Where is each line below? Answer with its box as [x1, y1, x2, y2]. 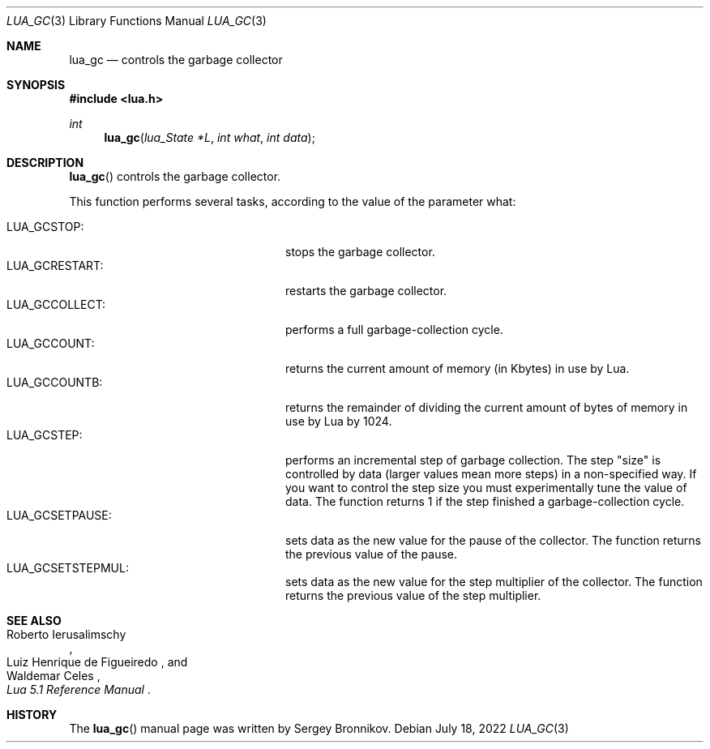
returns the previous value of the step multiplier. [285, 588, 541, 602]
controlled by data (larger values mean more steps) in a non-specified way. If [285, 467, 697, 481]
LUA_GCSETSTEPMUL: [6, 561, 129, 575]
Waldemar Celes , [6, 669, 101, 683]
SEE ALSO [6, 614, 62, 627]
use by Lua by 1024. [285, 414, 392, 428]
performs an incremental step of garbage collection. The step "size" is [285, 453, 661, 467]
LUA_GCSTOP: [6, 220, 84, 233]
